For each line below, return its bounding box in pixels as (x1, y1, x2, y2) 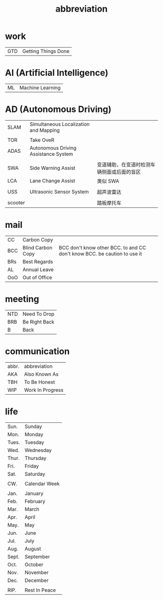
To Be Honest (24, 379, 55, 385)
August (24, 545, 41, 552)
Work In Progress (24, 386, 64, 393)
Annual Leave (22, 266, 54, 273)
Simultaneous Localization (30, 121, 90, 127)
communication (5, 345, 70, 357)
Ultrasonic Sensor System (30, 188, 89, 195)
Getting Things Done (22, 48, 70, 55)
